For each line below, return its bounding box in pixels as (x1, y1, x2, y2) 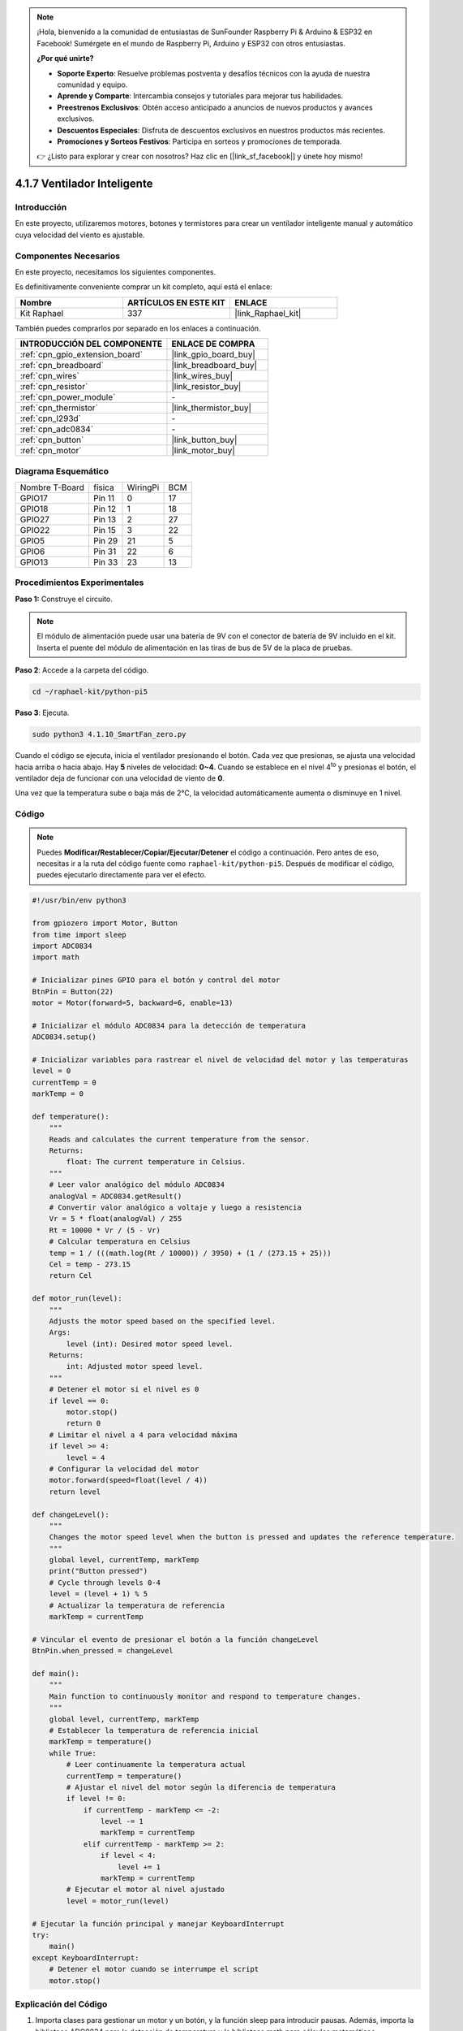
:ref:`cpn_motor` (19, 445, 82, 457)
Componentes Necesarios (15, 250, 121, 262)
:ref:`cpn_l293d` (19, 413, 81, 424)
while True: (49, 1748, 97, 1758)
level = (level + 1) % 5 (49, 1589, 148, 1599)
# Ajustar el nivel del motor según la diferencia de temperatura (66, 1782, 337, 1791)
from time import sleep (32, 930, 127, 939)
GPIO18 (19, 503, 49, 514)
